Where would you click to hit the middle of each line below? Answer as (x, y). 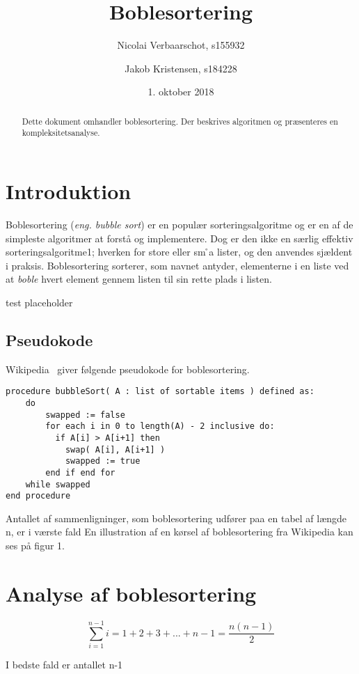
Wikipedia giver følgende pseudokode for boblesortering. (128, 369)
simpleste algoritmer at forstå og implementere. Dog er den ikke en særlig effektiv (179, 238)
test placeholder (39, 302)
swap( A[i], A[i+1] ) (115, 449)
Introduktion (69, 191)
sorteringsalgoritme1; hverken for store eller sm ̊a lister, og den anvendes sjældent (179, 252)
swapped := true (103, 461)
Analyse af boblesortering (131, 593)
